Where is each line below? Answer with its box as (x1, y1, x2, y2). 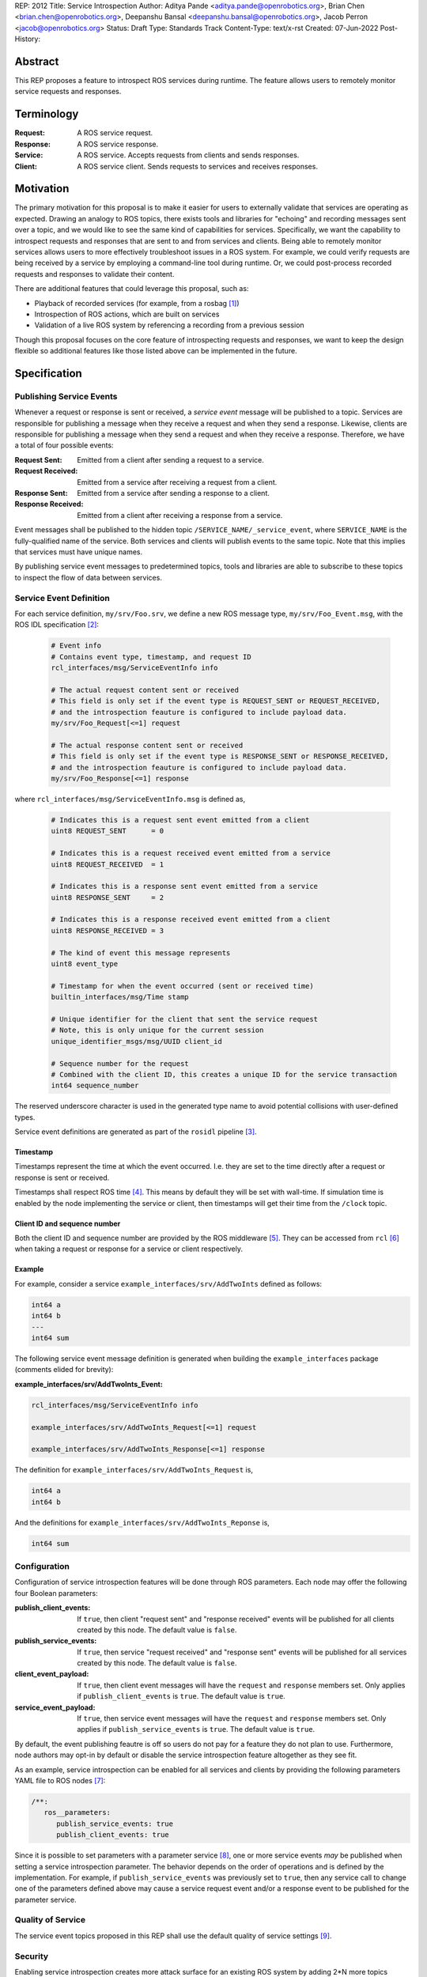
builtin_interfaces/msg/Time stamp (51, 992, 189, 1002)
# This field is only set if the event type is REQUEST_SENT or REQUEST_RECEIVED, (51, 697, 381, 705)
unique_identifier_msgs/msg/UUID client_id (51, 1037, 223, 1045)
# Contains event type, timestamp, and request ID (51, 652, 252, 661)
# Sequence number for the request (51, 1059, 189, 1068)
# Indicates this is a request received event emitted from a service (51, 849, 331, 858)
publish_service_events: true (56, 1819, 174, 1828)
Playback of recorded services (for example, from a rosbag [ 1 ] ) (34, 298, 240, 308)
